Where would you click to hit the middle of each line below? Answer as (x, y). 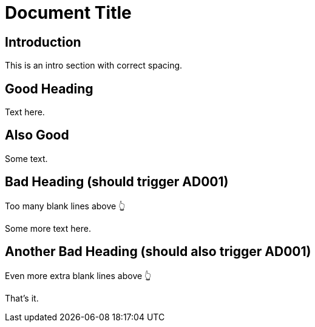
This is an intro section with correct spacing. (94, 66)
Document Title (68, 13)
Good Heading (49, 89)
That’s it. (22, 298)
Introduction (43, 42)
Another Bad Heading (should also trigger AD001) (158, 252)
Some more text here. (48, 228)
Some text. (26, 158)
